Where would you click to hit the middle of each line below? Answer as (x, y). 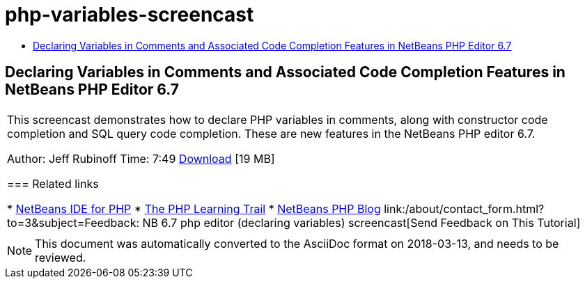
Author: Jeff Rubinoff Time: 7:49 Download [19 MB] (141, 158)
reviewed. (61, 257)
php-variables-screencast (130, 15)
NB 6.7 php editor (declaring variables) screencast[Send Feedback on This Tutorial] (361, 222)
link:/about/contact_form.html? (464, 208)
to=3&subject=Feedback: (73, 222)
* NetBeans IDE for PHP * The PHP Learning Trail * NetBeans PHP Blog (194, 208)
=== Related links (53, 183)
